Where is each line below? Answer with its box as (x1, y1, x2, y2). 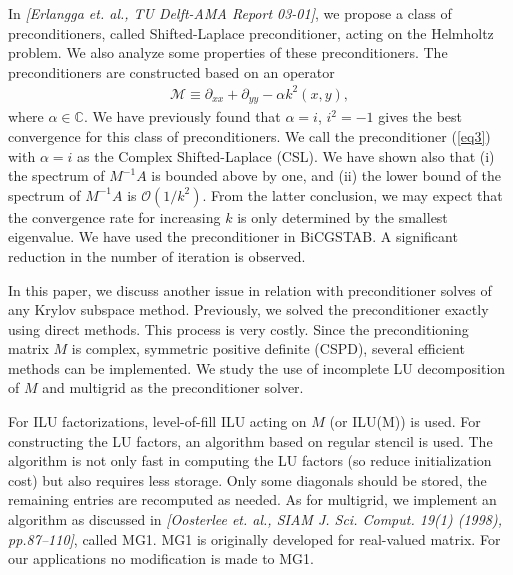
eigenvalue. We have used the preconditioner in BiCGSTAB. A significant (8, 226, 458, 247)
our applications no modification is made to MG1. (8, 548, 314, 569)
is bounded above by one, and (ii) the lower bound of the (151, 165, 502, 186)
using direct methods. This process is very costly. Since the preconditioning (8, 318, 469, 339)
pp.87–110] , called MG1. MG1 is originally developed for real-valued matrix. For (8, 528, 501, 549)
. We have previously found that (83, 106, 281, 127)
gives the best (378, 106, 463, 127)
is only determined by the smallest (237, 206, 448, 227)
